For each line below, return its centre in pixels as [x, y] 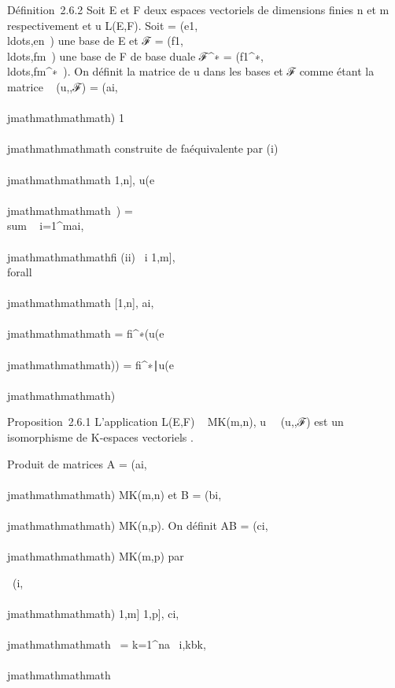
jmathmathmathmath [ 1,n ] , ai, [81, 303]
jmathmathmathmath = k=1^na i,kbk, [107, 644]
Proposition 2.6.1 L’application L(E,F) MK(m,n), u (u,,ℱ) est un [175, 422]
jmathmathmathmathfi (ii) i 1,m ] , [91, 256]
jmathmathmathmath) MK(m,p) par [96, 556]
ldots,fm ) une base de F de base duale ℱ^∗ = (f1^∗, [135, 55]
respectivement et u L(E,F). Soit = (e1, [103, 25]
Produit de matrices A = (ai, [77, 463]
